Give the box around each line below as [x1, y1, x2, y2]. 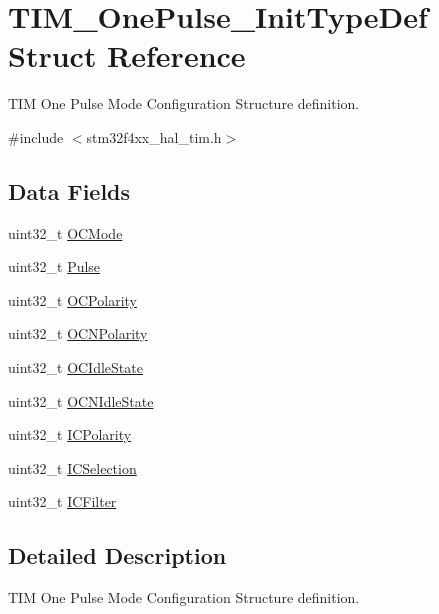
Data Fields [8, 175, 131, 206]
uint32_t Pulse [8, 256, 101, 277]
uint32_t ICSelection [8, 457, 137, 478]
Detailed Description [8, 540, 227, 571]
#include [8, 126, 64, 147]
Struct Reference [8, 35, 246, 76]
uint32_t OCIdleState [8, 357, 143, 378]
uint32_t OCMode [8, 222, 123, 243]
